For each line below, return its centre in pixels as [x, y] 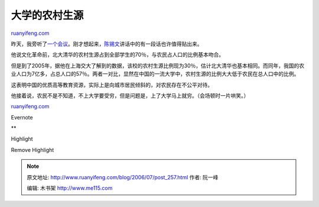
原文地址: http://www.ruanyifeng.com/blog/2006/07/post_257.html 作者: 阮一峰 [123, 177]
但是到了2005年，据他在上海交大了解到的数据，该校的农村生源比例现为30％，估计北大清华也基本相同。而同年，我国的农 [157, 66]
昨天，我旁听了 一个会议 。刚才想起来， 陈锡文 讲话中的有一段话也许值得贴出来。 [107, 44]
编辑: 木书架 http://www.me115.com [70, 188]
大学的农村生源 [47, 15]
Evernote [22, 117]
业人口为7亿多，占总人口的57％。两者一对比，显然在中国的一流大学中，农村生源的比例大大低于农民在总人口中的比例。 [155, 74]
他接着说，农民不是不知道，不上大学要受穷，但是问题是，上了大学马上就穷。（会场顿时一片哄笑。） [130, 95]
